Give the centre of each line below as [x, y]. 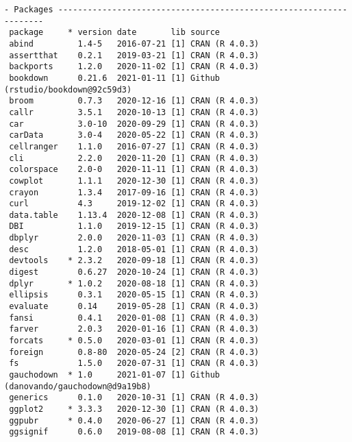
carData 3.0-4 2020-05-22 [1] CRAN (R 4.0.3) [134, 135]
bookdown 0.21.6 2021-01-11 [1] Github [114, 78]
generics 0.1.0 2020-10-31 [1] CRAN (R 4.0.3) [134, 398]
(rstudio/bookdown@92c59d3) [68, 89]
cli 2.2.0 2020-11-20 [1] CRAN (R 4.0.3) [134, 158]
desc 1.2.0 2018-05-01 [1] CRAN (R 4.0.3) [134, 249]
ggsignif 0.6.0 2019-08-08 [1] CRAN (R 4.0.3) [134, 432]
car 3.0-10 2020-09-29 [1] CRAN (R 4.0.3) [134, 124]
